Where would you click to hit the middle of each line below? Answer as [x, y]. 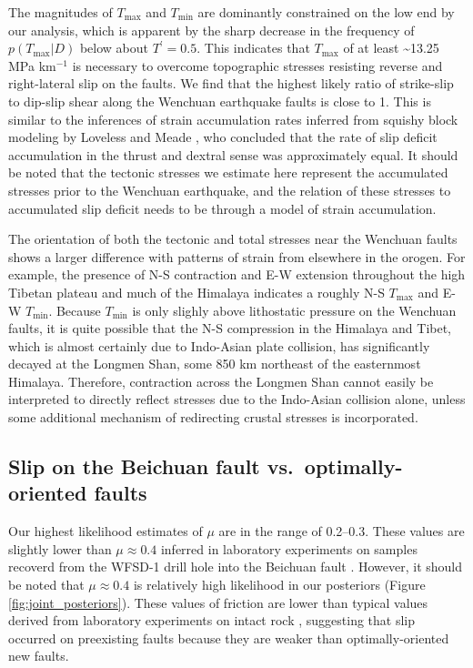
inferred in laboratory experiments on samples [289, 548]
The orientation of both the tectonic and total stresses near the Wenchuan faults [233, 239]
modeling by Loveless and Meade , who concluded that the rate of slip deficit [223, 137]
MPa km [32, 65]
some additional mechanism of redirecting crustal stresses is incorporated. [213, 417]
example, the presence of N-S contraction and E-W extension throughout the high [237, 274]
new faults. [39, 656]
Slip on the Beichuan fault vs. [151, 466]
